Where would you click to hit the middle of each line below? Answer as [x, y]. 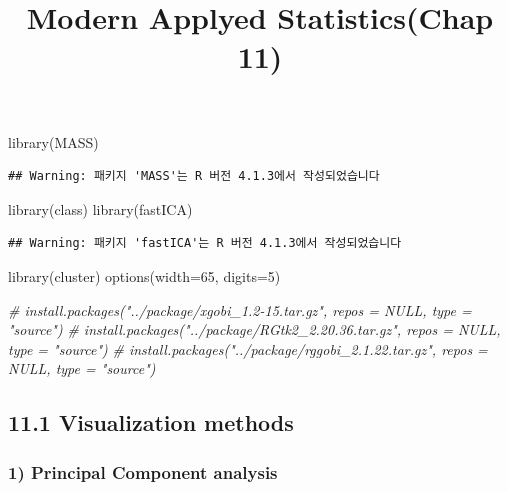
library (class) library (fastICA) [100, 208]
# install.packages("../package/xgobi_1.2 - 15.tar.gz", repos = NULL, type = [240, 309]
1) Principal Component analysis [143, 471]
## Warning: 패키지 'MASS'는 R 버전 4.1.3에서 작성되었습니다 [194, 176]
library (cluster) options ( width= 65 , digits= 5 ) [144, 275]
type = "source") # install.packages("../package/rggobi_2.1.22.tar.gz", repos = [248, 348]
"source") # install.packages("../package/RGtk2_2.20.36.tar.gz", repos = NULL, [254, 329]
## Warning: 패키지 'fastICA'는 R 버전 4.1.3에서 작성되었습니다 [205, 243]
